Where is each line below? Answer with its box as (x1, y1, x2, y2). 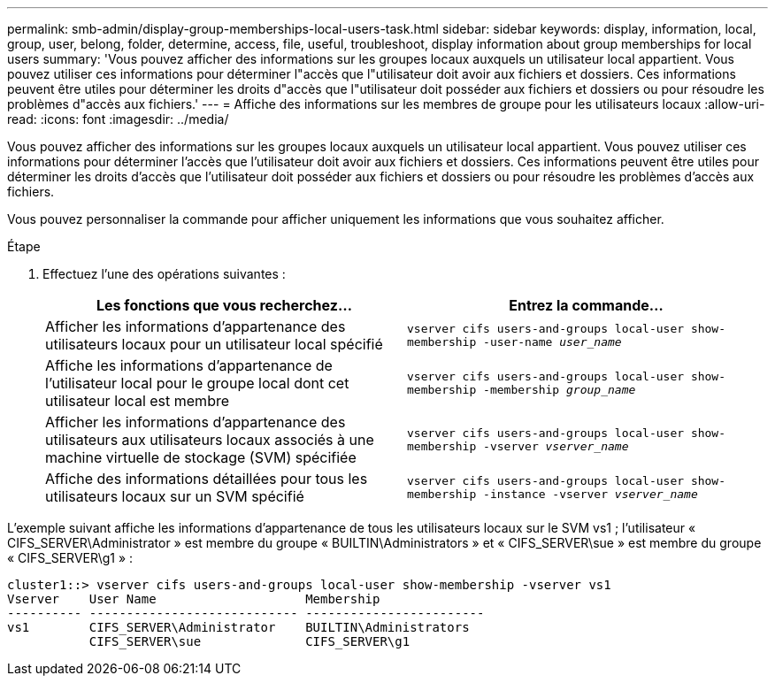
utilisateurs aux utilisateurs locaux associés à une (45, 431, 374, 449)
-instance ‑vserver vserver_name (483, 487, 698, 501)
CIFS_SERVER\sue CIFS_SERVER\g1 (88, 634, 411, 648)
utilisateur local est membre (45, 392, 230, 410)
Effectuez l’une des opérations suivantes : (42, 266, 286, 281)
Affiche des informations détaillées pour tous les (45, 470, 368, 487)
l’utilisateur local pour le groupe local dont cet (45, 374, 349, 392)
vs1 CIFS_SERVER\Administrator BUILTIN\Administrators (7, 620, 470, 634)
